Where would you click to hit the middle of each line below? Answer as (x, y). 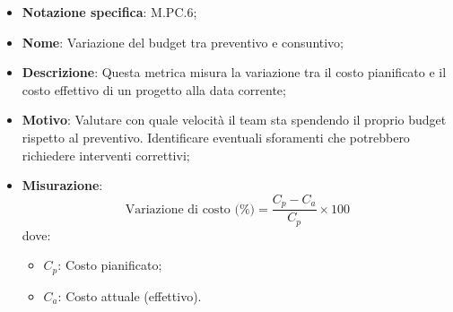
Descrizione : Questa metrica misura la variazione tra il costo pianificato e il (234, 72)
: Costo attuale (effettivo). (130, 295)
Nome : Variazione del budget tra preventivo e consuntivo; (183, 42)
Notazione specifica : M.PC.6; (109, 12)
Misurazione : (62, 185)
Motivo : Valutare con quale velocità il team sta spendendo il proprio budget (234, 120)
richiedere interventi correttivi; (106, 155)
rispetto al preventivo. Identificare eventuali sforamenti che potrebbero (216, 137)
